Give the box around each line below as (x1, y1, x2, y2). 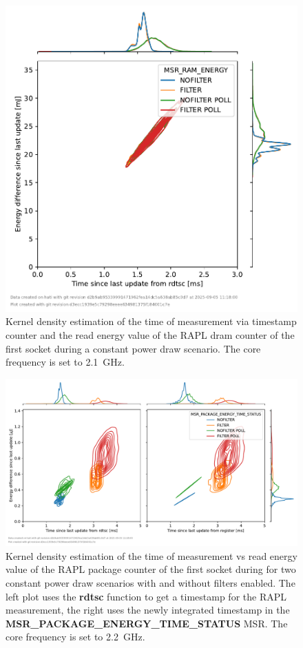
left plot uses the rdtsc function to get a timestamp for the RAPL (6, 589, 286, 603)
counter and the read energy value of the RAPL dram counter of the (6, 327, 295, 342)
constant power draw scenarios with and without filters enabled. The (6, 575, 295, 589)
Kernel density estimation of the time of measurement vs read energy (6, 548, 297, 563)
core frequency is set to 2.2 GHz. (6, 629, 145, 644)
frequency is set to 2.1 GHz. (6, 355, 125, 369)
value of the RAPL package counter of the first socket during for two (6, 562, 296, 576)
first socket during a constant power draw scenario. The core (6, 341, 261, 355)
